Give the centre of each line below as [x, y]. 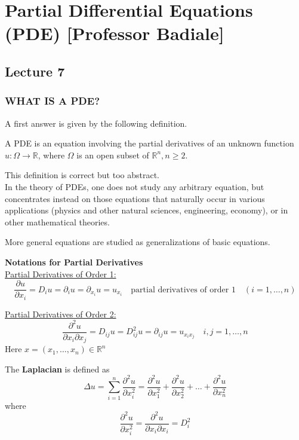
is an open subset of [113, 155]
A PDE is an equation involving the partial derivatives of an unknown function [149, 143]
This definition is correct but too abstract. [82, 175]
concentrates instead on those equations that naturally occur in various [135, 198]
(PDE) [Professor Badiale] [115, 33]
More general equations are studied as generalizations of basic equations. [138, 242]
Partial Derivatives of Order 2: [61, 314]
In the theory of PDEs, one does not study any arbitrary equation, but [135, 186]
